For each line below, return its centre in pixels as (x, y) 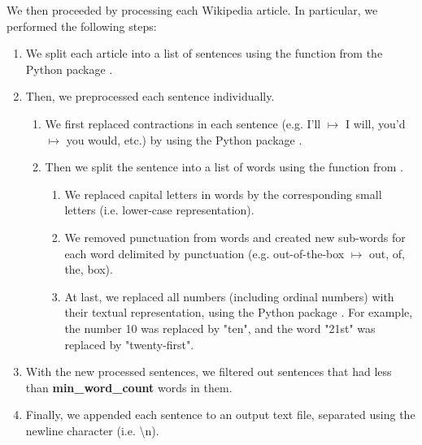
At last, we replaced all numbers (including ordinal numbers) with (229, 296)
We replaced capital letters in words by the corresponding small (223, 194)
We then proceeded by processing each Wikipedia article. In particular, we (192, 10)
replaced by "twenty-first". (129, 344)
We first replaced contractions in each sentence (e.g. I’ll (183, 123)
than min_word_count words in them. (129, 387)
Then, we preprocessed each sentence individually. (150, 96)
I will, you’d (375, 123)
